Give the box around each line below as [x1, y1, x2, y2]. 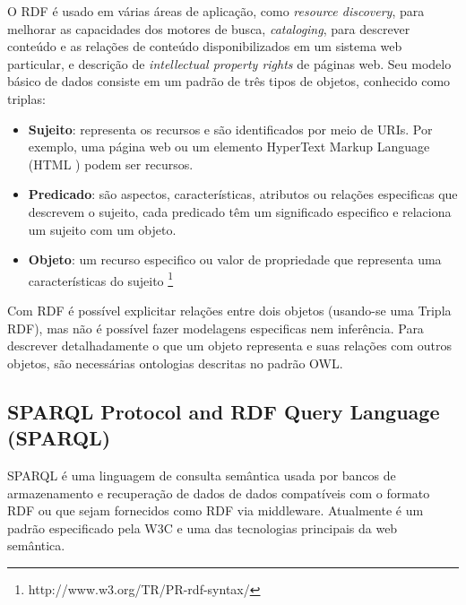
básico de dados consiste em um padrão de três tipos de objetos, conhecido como [7, 72, 451, 91]
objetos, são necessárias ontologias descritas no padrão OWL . [7, 353, 343, 372]
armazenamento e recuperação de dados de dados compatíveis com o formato [7, 483, 430, 502]
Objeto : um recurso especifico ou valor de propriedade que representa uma [28, 250, 442, 269]
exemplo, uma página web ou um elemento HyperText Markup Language [28, 137, 430, 156]
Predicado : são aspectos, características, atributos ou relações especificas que [28, 185, 458, 203]
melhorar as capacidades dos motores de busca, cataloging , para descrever [7, 19, 410, 38]
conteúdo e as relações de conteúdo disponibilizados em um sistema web [7, 37, 402, 56]
